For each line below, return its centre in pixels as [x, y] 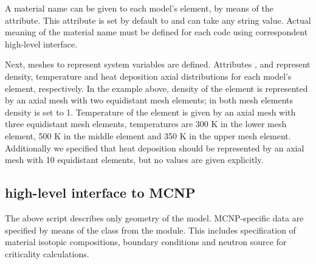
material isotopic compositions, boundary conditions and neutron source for [146, 242]
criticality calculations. [47, 253]
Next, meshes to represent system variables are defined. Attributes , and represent [158, 64]
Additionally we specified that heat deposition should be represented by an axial [155, 148]
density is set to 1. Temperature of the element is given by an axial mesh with [150, 112]
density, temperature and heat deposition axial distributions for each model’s [148, 76]
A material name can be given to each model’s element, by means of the [139, 8]
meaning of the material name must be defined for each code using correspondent [156, 32]
